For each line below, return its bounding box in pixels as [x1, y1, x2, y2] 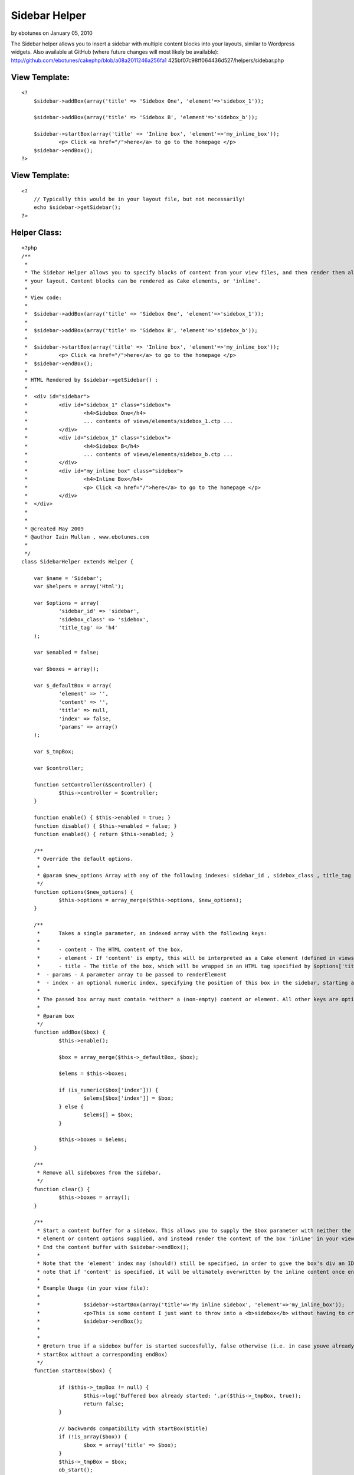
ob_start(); [58, 1467, 93, 1473]
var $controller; [33, 765, 84, 771]
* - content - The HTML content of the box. [37, 946, 183, 953]
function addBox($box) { [33, 1029, 106, 1035]
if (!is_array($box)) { [58, 1434, 127, 1440]
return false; [83, 1400, 124, 1407]
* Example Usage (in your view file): [37, 1285, 149, 1292]
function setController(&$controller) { [33, 781, 153, 788]
